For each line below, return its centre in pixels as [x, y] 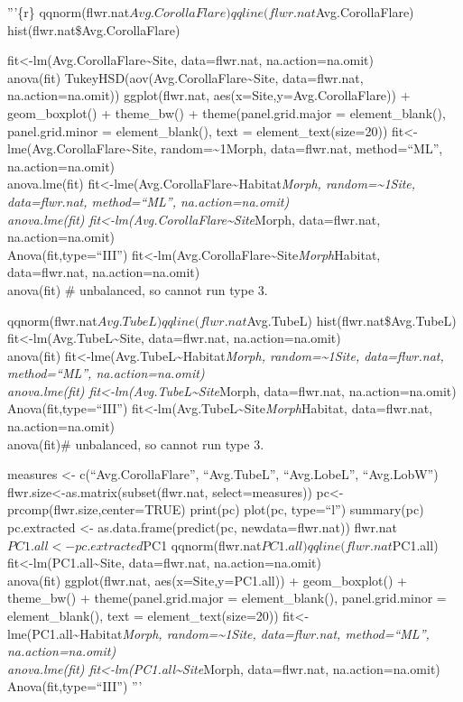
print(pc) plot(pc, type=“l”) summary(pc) [307, 509]
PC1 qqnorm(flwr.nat [202, 545]
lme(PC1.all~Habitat [65, 633]
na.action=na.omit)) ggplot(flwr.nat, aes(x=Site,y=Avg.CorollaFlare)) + [209, 95]
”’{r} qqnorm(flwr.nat [69, 12]
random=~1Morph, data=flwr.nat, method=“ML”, [302, 148]
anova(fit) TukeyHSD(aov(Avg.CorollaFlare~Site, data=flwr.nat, [185, 77]
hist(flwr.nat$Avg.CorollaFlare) [94, 29]
